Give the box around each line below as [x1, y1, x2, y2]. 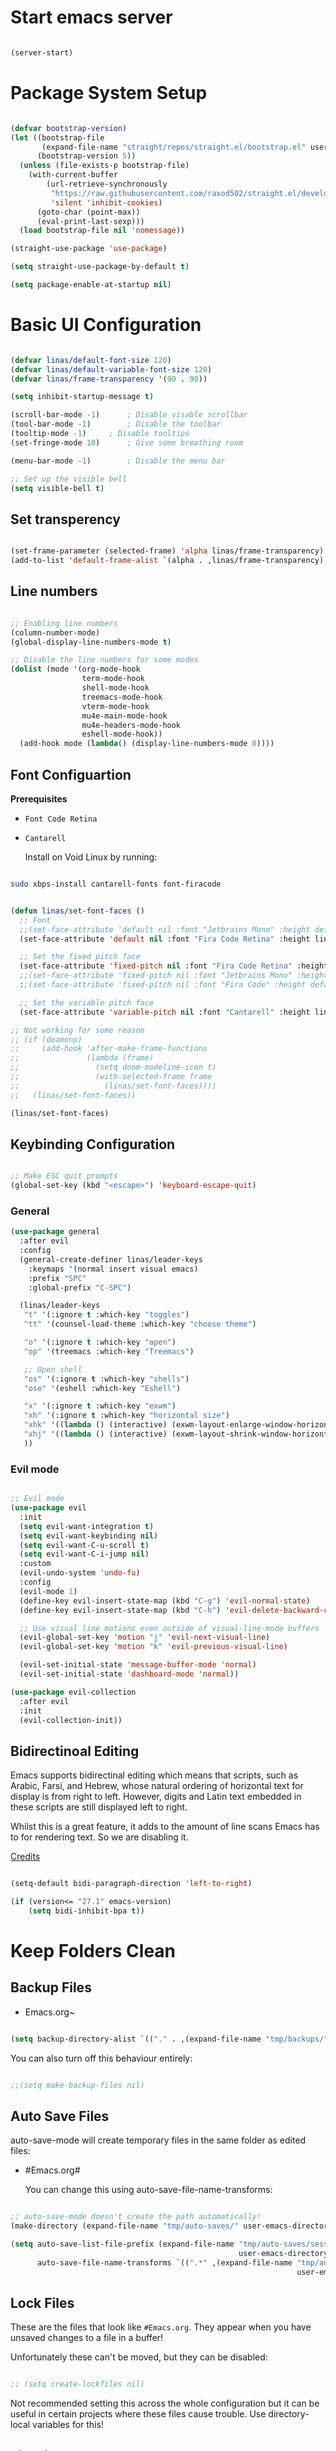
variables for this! [32, 2419, 104, 2431]
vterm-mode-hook [81, 701, 150, 711]
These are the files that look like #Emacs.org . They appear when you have [10, 2321, 312, 2333]
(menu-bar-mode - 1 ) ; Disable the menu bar [10, 456, 226, 466]
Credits [10, 1851, 41, 1863]
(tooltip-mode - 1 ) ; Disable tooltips [10, 429, 190, 439]
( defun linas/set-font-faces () [10, 906, 145, 916]
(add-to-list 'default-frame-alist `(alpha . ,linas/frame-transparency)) [10, 556, 329, 566]
